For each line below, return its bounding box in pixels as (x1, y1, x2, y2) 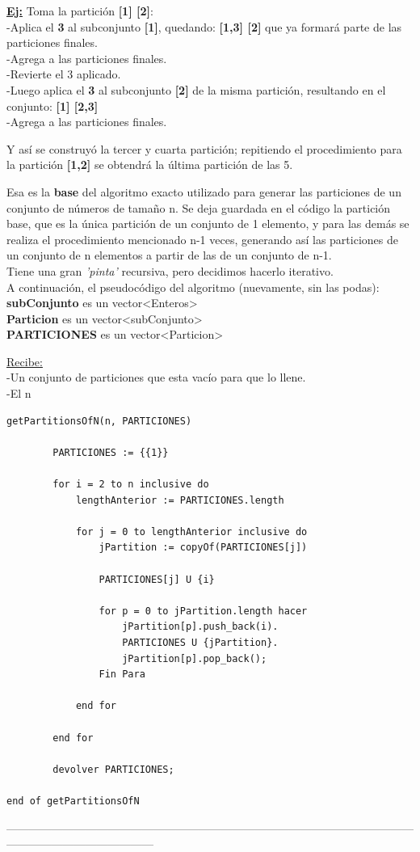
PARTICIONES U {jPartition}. (122, 636, 279, 648)
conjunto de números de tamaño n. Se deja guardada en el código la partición (6, 199, 391, 216)
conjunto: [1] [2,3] (6, 97, 99, 114)
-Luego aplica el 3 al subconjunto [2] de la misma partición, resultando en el (6, 81, 386, 98)
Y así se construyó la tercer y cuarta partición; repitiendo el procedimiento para (6, 140, 402, 157)
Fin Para (99, 669, 145, 681)
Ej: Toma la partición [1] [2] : (6, 2, 153, 19)
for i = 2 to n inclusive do (52, 479, 209, 491)
